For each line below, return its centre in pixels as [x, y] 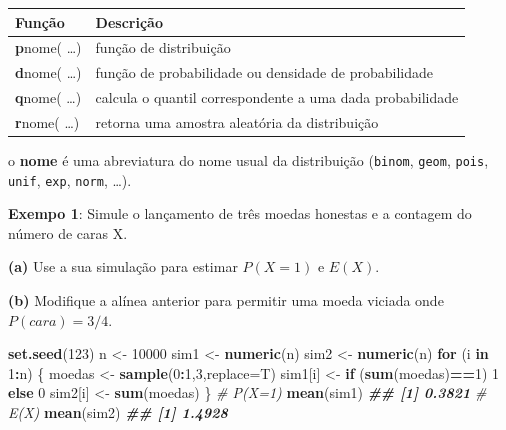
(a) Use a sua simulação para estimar [123, 266]
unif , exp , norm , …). [70, 179]
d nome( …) [48, 72]
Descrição [129, 21]
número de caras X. [68, 232]
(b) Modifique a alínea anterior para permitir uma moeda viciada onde [226, 300]
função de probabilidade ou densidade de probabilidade [264, 72]
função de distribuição [163, 47]
